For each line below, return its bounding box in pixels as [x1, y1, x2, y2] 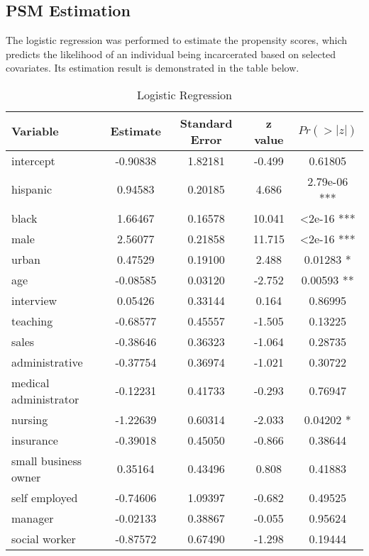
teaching [11, 312, 53, 329]
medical [11, 374, 50, 391]
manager [11, 509, 54, 526]
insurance [11, 431, 58, 448]
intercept [11, 152, 55, 169]
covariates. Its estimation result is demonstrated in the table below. [6, 60, 299, 75]
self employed [11, 489, 78, 506]
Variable [11, 123, 59, 140]
